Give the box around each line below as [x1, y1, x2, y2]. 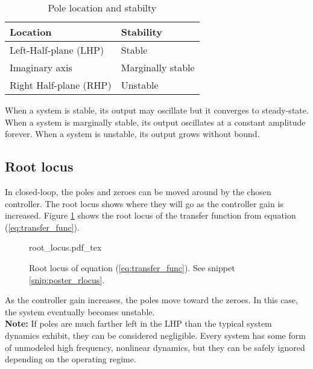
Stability [121, 25, 162, 39]
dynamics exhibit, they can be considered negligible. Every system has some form [5, 329, 306, 341]
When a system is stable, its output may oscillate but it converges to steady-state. [5, 104, 309, 116]
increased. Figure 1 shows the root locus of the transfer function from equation [5, 209, 296, 222]
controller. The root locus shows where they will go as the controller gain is [5, 197, 283, 210]
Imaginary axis [10, 60, 72, 74]
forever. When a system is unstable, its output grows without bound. [5, 127, 260, 140]
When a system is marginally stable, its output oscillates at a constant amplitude [5, 115, 306, 128]
